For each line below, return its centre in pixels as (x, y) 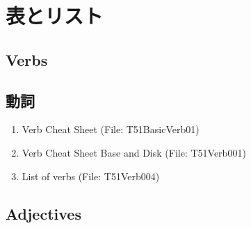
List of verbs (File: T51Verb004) (91, 176)
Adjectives (43, 213)
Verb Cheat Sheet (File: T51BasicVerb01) (111, 129)
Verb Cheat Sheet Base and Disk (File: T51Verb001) (134, 152)
